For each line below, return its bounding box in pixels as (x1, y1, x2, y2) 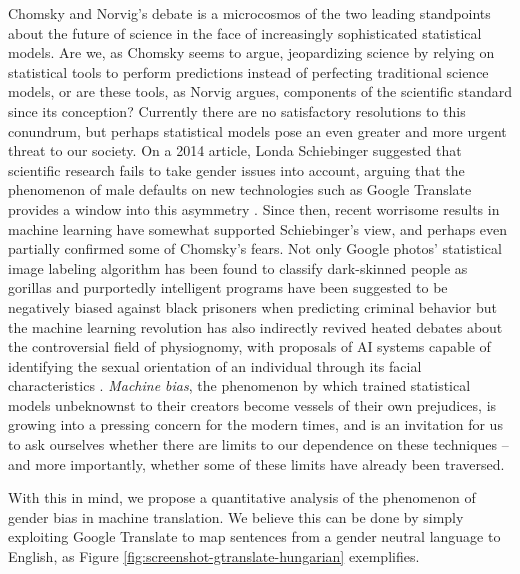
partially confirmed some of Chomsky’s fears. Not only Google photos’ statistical (8, 238, 502, 259)
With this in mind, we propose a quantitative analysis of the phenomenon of (8, 487, 476, 508)
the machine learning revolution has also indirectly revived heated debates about (8, 316, 503, 337)
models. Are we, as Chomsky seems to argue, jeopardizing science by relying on (8, 42, 495, 63)
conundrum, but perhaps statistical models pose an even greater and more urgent (8, 120, 507, 141)
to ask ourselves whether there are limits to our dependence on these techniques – (8, 434, 509, 455)
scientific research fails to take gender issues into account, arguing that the (8, 159, 465, 180)
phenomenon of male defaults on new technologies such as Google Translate (8, 179, 472, 200)
